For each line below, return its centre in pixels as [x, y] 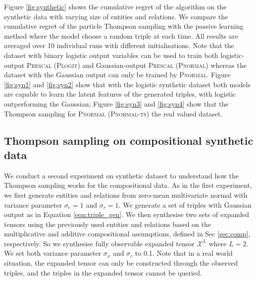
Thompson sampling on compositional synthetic [129, 140]
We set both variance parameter [53, 253]
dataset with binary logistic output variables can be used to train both [111, 55]
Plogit [67, 65]
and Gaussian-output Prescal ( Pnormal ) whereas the [164, 65]
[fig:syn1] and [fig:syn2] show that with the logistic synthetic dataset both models [127, 84]
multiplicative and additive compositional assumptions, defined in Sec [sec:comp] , [127, 234]
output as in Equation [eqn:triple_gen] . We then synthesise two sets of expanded [127, 214]
